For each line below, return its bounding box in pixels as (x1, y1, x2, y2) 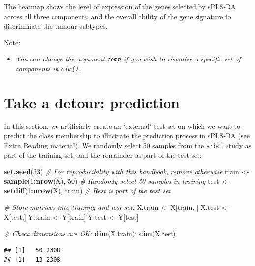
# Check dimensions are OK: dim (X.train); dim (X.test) (4, 228, 176, 238)
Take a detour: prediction (4, 92, 180, 112)
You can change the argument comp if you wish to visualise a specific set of (15, 54, 241, 64)
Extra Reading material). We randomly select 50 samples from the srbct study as (4, 140, 252, 150)
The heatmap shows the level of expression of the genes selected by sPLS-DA (4, 1, 236, 11)
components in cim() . (15, 63, 81, 74)
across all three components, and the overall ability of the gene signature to (4, 11, 231, 21)
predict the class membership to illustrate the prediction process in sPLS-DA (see (4, 130, 250, 141)
